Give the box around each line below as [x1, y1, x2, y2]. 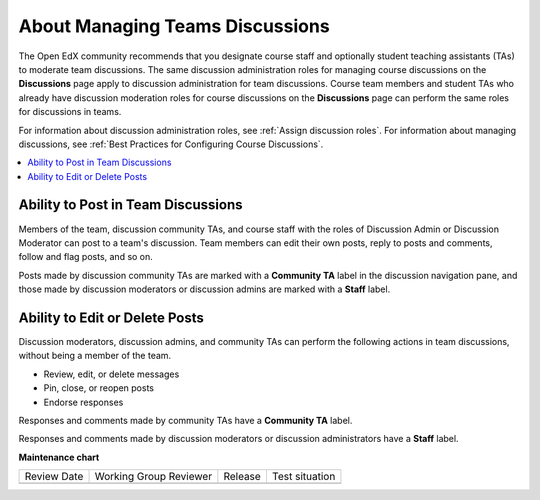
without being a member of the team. [18, 350, 172, 362]
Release [223, 470, 262, 484]
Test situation [271, 470, 336, 484]
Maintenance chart [18, 451, 100, 463]
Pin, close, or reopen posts [43, 382, 155, 394]
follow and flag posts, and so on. [18, 251, 154, 263]
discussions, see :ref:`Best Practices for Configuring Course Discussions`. [18, 138, 324, 150]
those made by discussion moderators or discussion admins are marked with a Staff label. [18, 283, 391, 295]
